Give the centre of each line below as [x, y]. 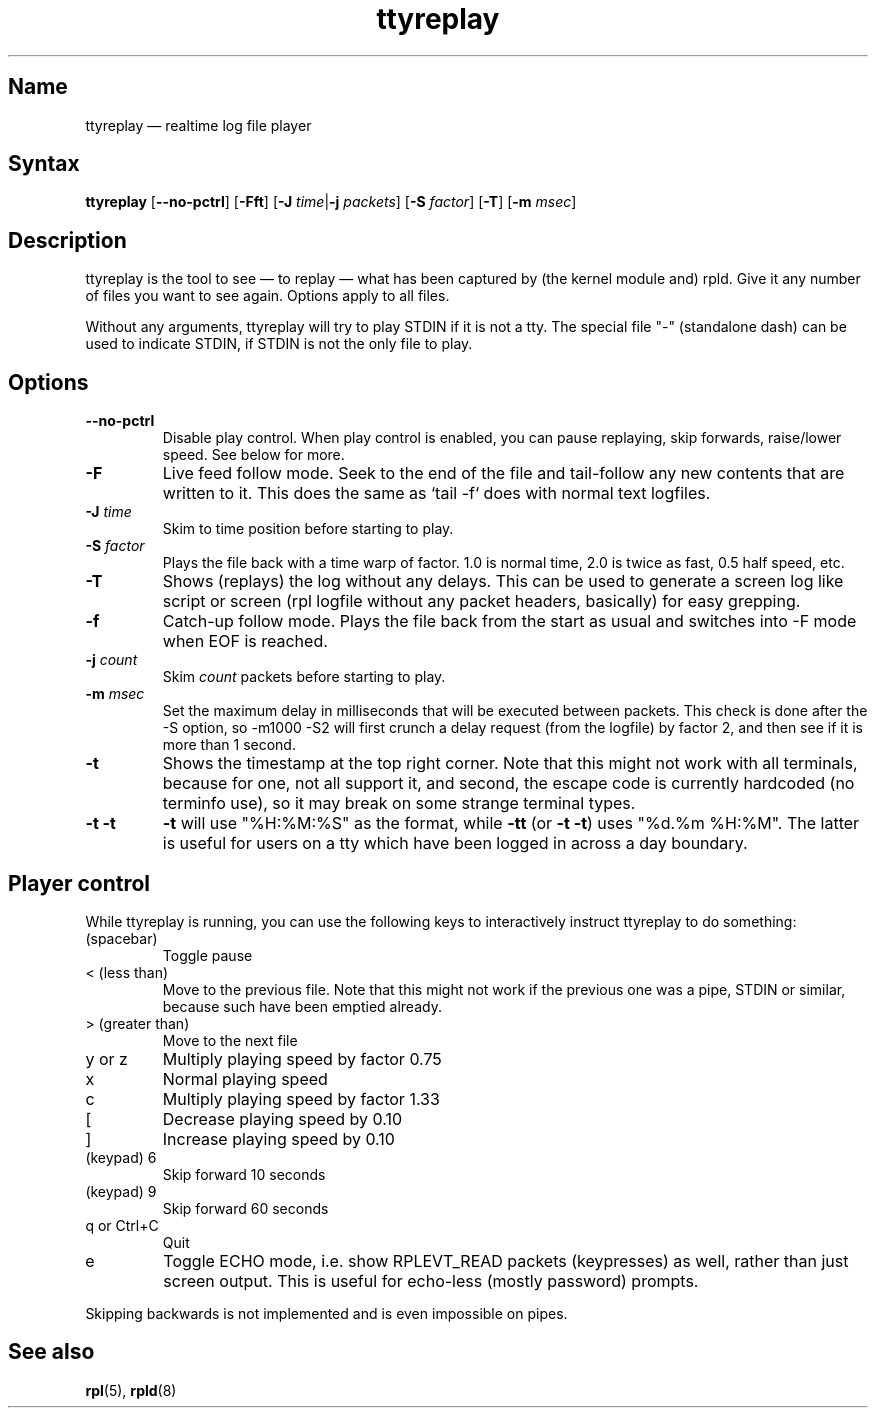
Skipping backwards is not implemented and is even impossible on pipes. [326, 1313]
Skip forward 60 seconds [245, 1208]
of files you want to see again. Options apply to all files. [267, 296]
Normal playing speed [245, 1078]
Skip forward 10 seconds [244, 1174]
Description [67, 240]
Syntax [44, 164]
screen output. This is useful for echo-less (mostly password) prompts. [431, 1280]
